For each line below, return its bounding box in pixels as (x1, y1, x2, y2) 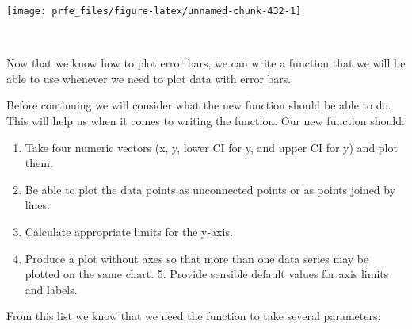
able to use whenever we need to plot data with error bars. (6, 70, 292, 86)
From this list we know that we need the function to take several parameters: (6, 308, 381, 324)
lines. (25, 197, 50, 213)
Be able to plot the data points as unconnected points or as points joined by (25, 181, 396, 197)
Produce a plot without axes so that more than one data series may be (25, 250, 369, 266)
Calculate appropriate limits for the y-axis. (25, 224, 233, 239)
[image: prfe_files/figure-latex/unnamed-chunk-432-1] (6, 6, 302, 17)
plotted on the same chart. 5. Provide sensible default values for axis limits (25, 266, 389, 282)
